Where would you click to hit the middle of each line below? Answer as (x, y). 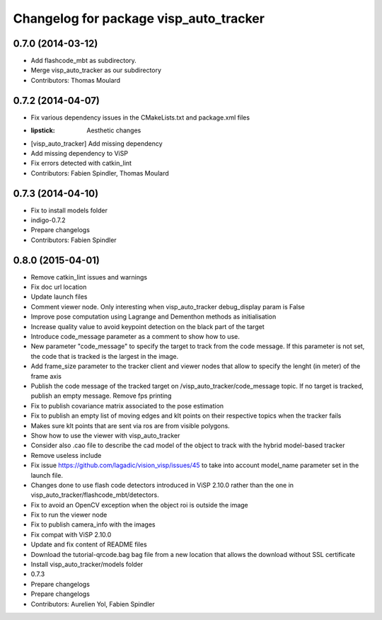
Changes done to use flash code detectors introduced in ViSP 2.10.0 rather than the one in (162, 485)
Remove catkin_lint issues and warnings (89, 277)
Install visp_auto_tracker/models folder (87, 564)
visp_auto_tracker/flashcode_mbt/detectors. (95, 495)
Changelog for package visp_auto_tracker (139, 18)
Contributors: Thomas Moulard (75, 80)
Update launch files (59, 297)
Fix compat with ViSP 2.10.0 (71, 534)
